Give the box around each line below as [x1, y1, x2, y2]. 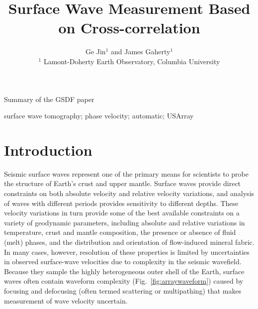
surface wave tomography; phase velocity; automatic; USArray [4, 110, 194, 121]
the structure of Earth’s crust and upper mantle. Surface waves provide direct [4, 178, 241, 189]
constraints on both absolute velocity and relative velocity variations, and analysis [4, 188, 255, 198]
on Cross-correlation [58, 17, 200, 38]
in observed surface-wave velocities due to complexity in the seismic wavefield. [4, 256, 242, 267]
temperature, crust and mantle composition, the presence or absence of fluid [4, 227, 236, 237]
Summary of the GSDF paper [4, 94, 94, 104]
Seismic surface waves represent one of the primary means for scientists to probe [4, 168, 249, 179]
